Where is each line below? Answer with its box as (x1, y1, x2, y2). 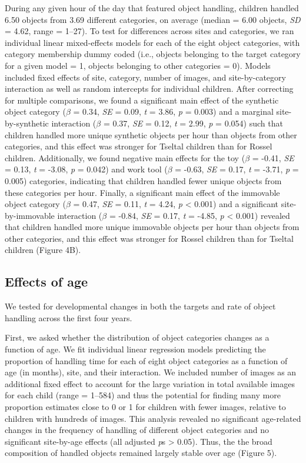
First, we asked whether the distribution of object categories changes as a (5, 331, 270, 344)
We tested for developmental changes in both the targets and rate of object (5, 300, 276, 312)
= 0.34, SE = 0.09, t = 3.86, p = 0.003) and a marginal (73, 105, 274, 118)
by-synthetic (5, 116, 49, 129)
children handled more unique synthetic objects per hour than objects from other (5, 128, 297, 141)
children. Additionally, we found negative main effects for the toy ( (5, 151, 245, 164)
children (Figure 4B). (5, 244, 81, 256)
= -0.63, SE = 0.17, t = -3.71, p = (175, 163, 299, 175)
